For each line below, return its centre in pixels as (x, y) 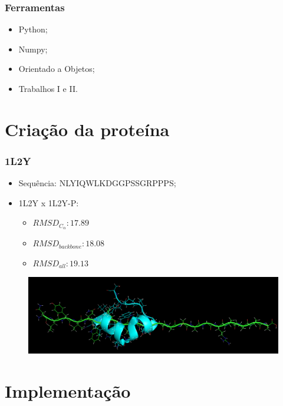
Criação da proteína (87, 129)
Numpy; (33, 49)
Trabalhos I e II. (48, 88)
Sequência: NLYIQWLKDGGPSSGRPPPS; (97, 183)
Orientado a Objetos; (57, 69)
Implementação (68, 391)
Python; (33, 29)
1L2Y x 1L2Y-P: (49, 202)
